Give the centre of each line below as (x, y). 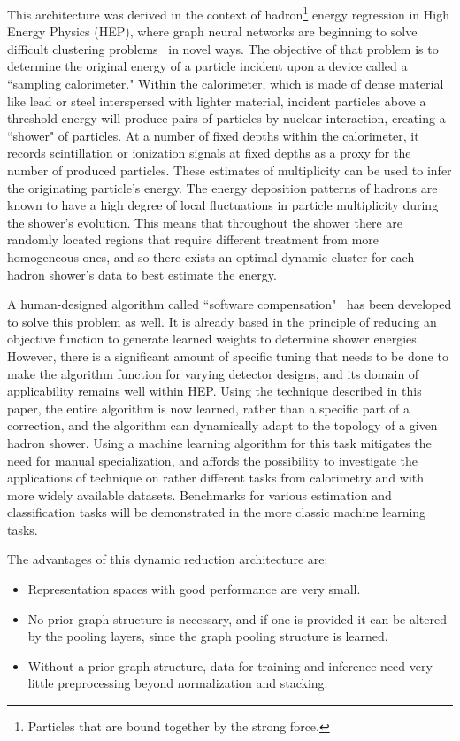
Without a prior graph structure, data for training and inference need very (230, 665)
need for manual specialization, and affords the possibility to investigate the (213, 460)
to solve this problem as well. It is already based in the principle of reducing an (222, 321)
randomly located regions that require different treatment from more (193, 239)
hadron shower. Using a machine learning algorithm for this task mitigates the (219, 442)
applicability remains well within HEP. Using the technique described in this (215, 391)
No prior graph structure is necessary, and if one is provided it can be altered (238, 618)
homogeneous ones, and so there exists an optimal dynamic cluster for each (211, 256)
